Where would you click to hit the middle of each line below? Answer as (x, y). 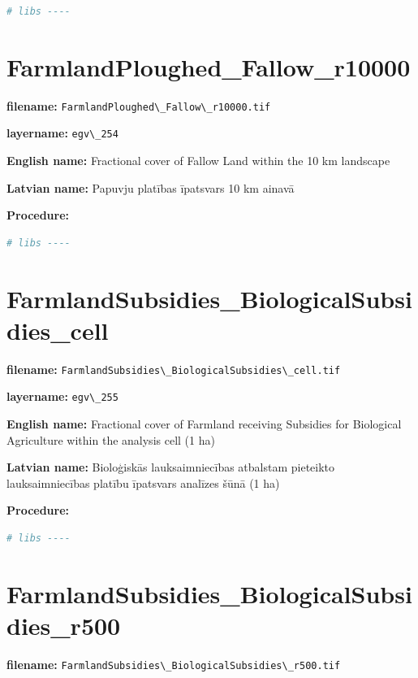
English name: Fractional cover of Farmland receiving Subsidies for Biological (204, 424)
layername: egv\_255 (62, 396)
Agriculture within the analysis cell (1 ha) (111, 439)
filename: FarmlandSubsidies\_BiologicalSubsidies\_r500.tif (174, 664)
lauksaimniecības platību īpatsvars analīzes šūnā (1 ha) (143, 482)
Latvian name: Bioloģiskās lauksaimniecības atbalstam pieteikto (171, 467)
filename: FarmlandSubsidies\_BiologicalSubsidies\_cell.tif (174, 369)
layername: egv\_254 (62, 133)
